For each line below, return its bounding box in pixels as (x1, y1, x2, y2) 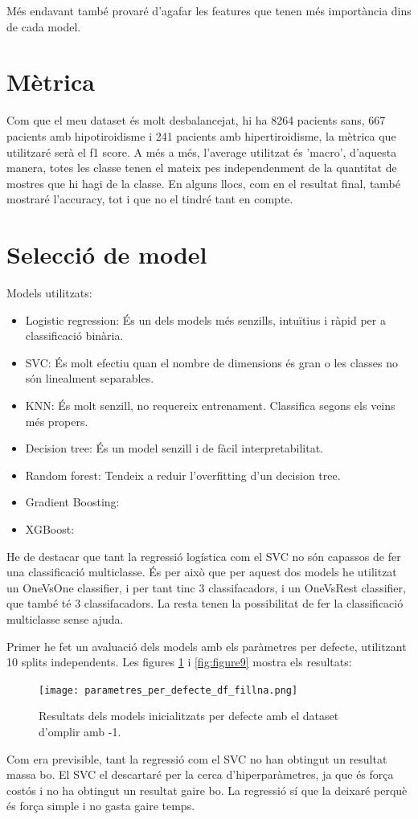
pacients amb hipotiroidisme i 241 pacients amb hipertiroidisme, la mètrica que (6, 127, 396, 144)
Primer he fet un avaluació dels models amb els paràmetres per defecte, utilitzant (6, 637, 407, 654)
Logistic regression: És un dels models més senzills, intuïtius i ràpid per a (25, 311, 386, 328)
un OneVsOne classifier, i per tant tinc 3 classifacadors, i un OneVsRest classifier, (6, 579, 406, 596)
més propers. (25, 412, 88, 429)
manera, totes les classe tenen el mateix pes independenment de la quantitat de (6, 159, 397, 176)
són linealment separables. (25, 370, 154, 387)
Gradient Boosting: (25, 493, 120, 510)
